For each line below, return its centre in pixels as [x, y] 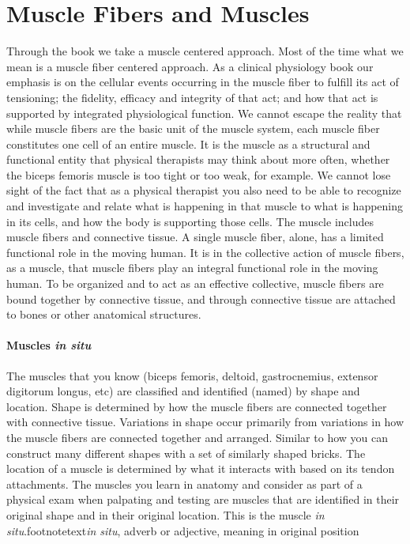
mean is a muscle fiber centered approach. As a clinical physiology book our [190, 66]
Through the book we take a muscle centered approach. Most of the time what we [205, 51]
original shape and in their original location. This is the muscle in [166, 514]
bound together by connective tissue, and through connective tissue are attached [201, 298]
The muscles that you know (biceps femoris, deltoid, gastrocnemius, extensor [192, 375]
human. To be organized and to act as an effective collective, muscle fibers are [195, 283]
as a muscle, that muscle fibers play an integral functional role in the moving [192, 268]
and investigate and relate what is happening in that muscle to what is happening [205, 206]
